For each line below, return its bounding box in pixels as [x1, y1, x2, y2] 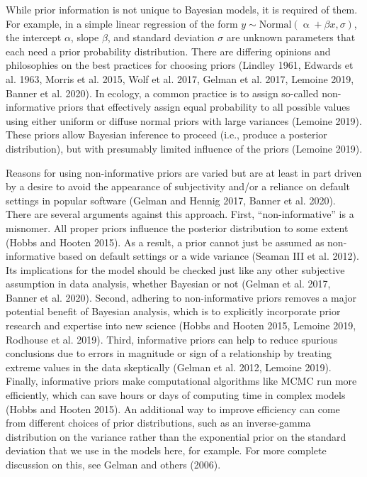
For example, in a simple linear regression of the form [6, 16, 238, 31]
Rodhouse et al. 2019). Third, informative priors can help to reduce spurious [6, 331, 338, 346]
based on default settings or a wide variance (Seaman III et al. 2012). [58, 248, 359, 263]
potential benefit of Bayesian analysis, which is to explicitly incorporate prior [6, 304, 341, 319]
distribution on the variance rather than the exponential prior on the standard [6, 429, 346, 444]
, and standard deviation [107, 30, 215, 45]
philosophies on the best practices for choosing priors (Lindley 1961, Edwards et [6, 57, 354, 72]
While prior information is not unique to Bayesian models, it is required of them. [6, 2, 358, 16]
